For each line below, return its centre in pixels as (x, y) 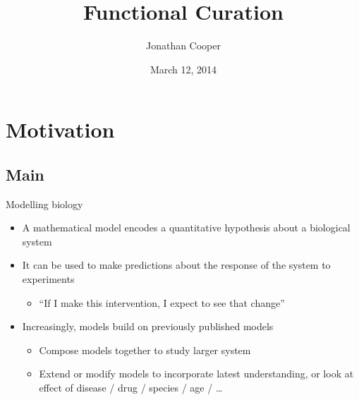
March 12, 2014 (183, 69)
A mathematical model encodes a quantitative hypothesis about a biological (186, 228)
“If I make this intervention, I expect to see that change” (162, 302)
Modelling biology (44, 204)
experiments (48, 279)
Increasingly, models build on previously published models (148, 326)
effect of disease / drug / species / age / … (131, 388)
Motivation (60, 129)
